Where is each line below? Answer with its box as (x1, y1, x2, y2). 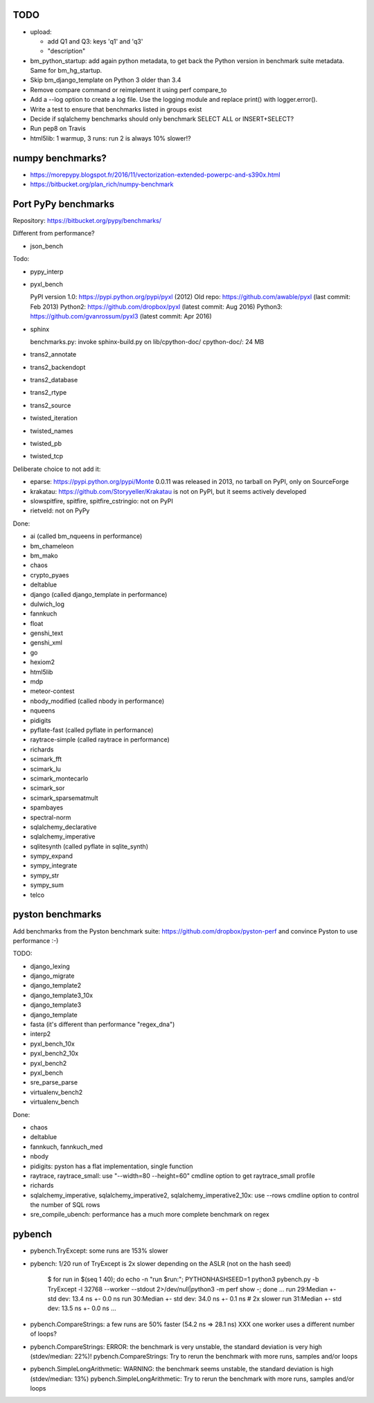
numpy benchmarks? (12, 152, 107, 164)
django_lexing (30, 962, 71, 970)
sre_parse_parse (30, 1078, 78, 1087)
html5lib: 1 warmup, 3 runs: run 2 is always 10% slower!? (30, 134, 191, 142)
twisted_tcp (30, 452, 64, 461)
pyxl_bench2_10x (30, 1049, 79, 1057)
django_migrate (30, 972, 75, 980)
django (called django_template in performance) (30, 590, 168, 598)
